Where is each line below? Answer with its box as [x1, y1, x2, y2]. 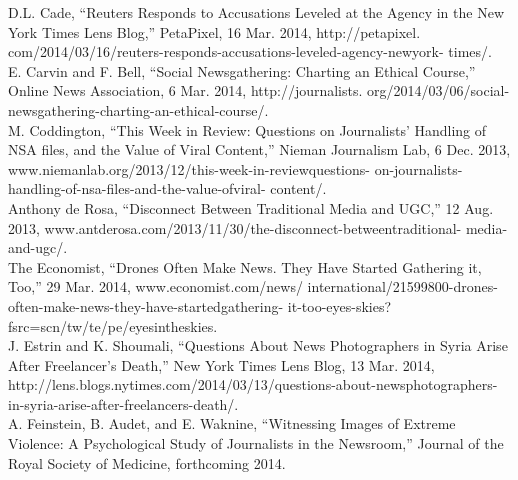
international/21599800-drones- [307, 276, 498, 297]
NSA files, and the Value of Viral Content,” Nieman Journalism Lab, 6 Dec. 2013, [8, 139, 511, 160]
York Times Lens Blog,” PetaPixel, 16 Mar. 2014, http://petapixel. [8, 21, 421, 42]
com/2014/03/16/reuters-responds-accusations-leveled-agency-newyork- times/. [8, 41, 492, 62]
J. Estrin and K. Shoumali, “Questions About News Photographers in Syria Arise [8, 335, 508, 356]
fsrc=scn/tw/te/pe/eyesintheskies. [8, 315, 218, 336]
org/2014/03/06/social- [367, 80, 510, 101]
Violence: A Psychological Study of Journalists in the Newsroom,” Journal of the [8, 433, 504, 454]
